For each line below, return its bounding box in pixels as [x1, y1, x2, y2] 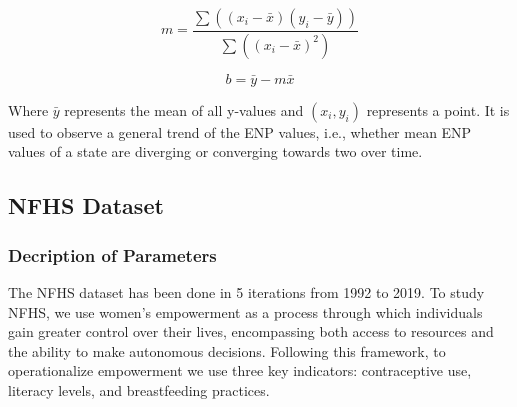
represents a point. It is [366, 99, 510, 120]
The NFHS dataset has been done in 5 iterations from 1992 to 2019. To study [8, 282, 485, 303]
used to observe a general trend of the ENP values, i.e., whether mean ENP [8, 121, 472, 142]
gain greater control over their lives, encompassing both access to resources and [8, 321, 494, 342]
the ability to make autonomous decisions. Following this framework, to [8, 340, 446, 361]
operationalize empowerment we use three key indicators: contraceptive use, [8, 360, 472, 381]
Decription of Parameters [8, 242, 217, 267]
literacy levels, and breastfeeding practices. [8, 380, 270, 401]
